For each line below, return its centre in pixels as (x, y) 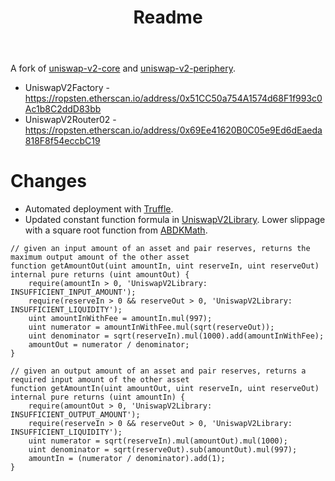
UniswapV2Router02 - (70, 120)
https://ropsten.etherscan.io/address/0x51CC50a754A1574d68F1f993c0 (173, 98)
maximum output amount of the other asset (100, 257)
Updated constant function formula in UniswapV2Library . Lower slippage (175, 220)
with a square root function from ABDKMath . (116, 230)
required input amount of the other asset (100, 380)
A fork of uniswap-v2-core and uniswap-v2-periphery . (123, 68)
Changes (48, 181)
